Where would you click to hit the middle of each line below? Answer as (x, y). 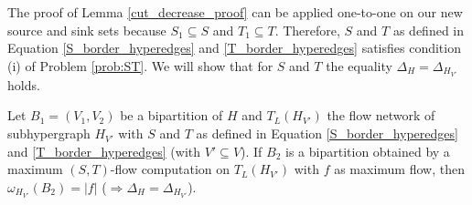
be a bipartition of (172, 115)
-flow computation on (170, 169)
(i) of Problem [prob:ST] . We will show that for (140, 65)
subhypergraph (49, 133)
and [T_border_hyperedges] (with (104, 151)
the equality (359, 65)
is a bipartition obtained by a (368, 151)
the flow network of (381, 115)
